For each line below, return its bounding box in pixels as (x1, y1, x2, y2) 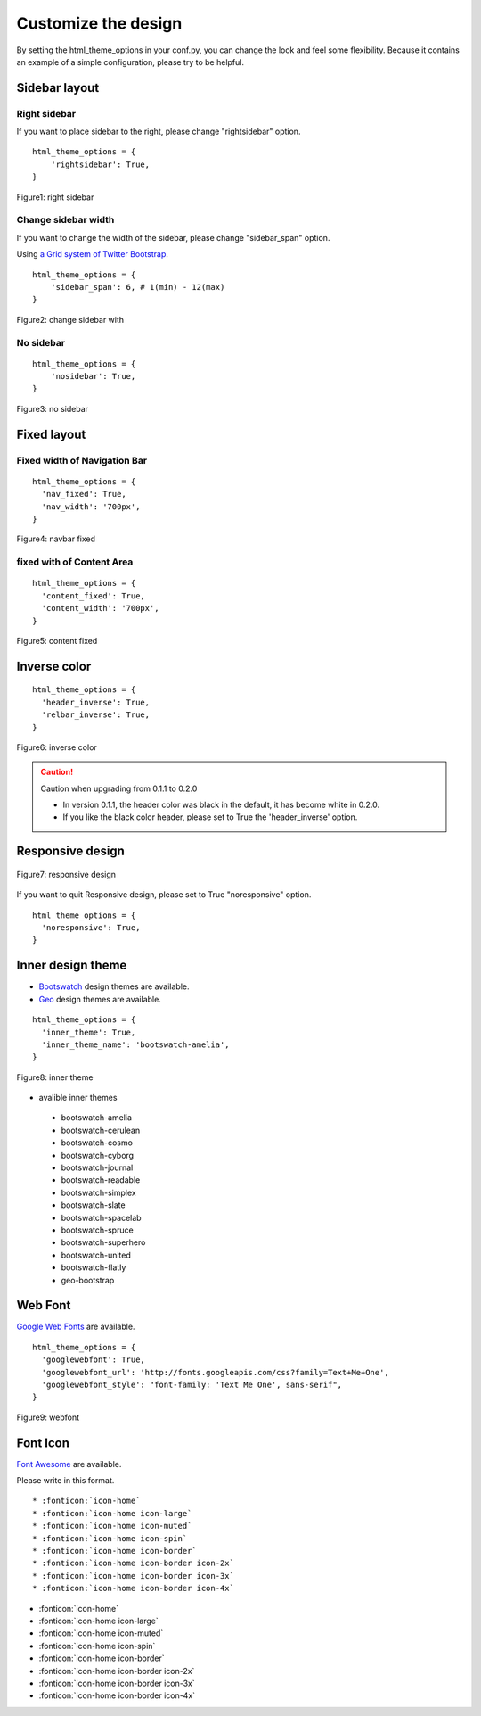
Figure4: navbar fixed (16, 533, 96, 544)
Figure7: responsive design (16, 869, 116, 879)
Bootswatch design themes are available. (38, 981, 190, 992)
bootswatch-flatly (61, 1262, 126, 1273)
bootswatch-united (61, 1250, 131, 1260)
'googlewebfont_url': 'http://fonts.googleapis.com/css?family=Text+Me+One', (41, 1367, 389, 1377)
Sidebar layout (16, 80, 100, 95)
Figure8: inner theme (16, 1071, 94, 1083)
